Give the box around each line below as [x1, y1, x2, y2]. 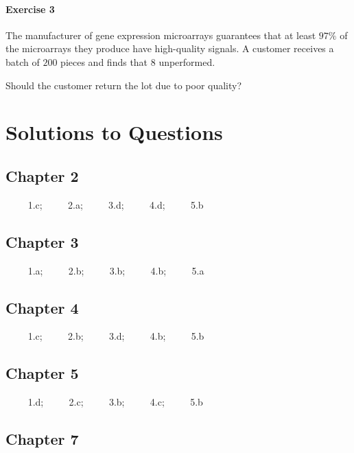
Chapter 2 [5, 165, 79, 186]
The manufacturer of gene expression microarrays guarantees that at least [5, 27, 316, 42]
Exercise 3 [5, 1, 55, 16]
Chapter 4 [5, 297, 79, 318]
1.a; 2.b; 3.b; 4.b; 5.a [27, 263, 204, 277]
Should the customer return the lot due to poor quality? [5, 78, 242, 92]
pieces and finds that [60, 54, 148, 69]
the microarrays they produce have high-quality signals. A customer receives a [5, 41, 334, 56]
